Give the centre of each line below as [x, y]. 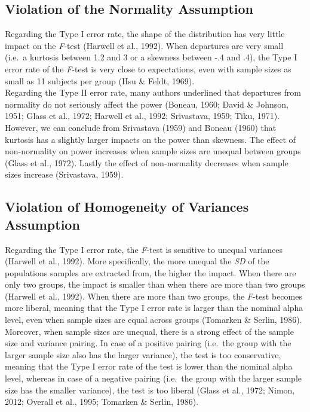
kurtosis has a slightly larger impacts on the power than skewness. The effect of [150, 139]
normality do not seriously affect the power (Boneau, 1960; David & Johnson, [147, 104]
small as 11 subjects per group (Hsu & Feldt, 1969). [100, 80]
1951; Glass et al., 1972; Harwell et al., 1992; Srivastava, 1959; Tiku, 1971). [142, 116]
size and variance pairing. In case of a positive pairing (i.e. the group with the [148, 343]
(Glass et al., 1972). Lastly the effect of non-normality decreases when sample [147, 162]
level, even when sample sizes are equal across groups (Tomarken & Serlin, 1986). [154, 320]
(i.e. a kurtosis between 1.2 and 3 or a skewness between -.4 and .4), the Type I [151, 57]
